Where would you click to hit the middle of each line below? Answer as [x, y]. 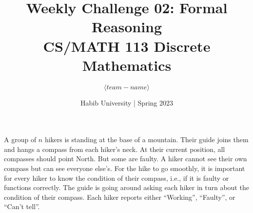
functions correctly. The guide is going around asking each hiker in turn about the [126, 187]
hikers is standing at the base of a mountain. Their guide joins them [146, 139]
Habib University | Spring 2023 [127, 102]
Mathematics [127, 65]
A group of [20, 139]
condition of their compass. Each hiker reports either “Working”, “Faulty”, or [120, 197]
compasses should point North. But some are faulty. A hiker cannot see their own [126, 159]
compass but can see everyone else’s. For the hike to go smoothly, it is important [125, 168]
